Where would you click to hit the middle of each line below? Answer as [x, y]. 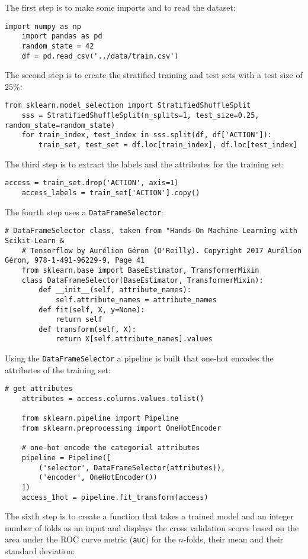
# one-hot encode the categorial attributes [111, 448]
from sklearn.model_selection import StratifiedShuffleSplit [128, 106]
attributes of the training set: [58, 369]
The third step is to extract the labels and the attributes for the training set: [145, 164]
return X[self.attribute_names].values [134, 339]
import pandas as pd [62, 36]
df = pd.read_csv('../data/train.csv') [100, 56]
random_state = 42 [58, 46]
